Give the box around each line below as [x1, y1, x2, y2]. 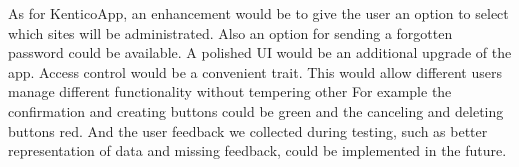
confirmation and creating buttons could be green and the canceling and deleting [8, 100, 504, 121]
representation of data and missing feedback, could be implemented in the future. [8, 140, 507, 161]
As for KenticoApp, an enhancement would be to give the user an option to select [8, 3, 509, 23]
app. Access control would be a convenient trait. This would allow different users [8, 61, 503, 82]
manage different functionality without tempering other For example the [8, 81, 452, 102]
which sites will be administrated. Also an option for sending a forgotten [8, 22, 453, 43]
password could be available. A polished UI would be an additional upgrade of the [8, 42, 512, 63]
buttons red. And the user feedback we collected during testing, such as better [8, 120, 488, 141]
